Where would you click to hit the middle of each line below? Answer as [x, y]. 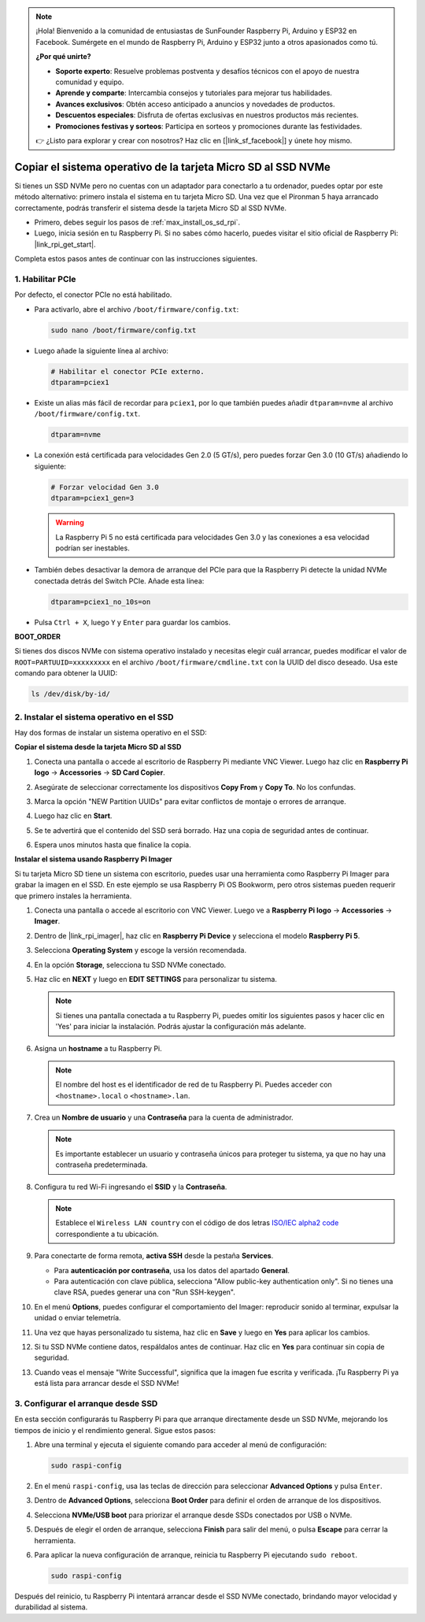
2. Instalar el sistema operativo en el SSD [94, 717]
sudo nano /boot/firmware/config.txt [124, 330]
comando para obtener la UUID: [66, 673]
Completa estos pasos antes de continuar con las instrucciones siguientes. [136, 259]
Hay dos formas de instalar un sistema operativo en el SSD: [111, 732]
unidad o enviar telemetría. [78, 1318]
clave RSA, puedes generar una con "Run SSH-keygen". [145, 1292]
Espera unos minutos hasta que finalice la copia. [113, 845]
